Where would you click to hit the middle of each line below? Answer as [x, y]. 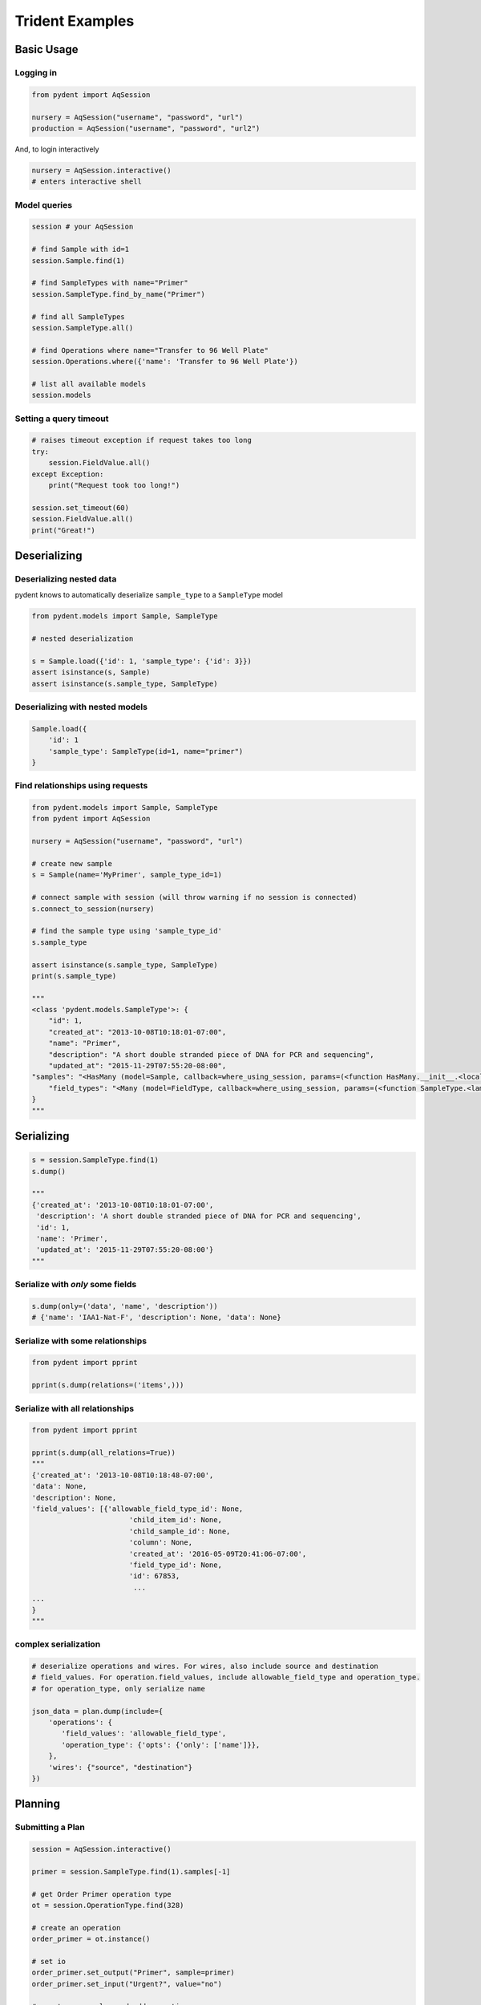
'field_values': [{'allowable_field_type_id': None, [137, 1509]
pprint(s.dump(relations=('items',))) [108, 1385]
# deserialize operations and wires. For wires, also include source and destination [205, 1667]
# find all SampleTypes [79, 316]
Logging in [36, 72]
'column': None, [160, 1543]
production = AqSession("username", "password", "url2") [146, 128]
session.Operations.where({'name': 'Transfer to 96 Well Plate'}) [165, 362]
